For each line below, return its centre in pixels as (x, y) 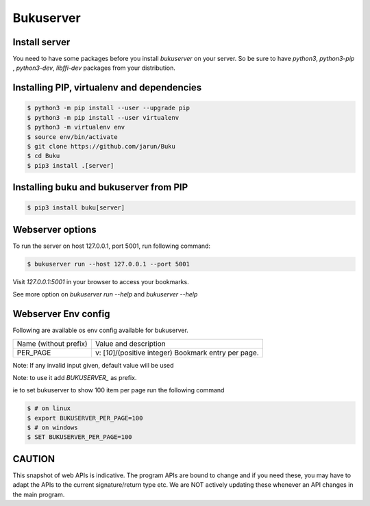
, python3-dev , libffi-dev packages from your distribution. (94, 68)
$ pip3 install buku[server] (76, 208)
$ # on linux (49, 408)
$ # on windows (52, 428)
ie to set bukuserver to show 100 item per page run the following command (119, 390)
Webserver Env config (61, 314)
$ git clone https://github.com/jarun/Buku (101, 147)
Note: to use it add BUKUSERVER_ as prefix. (75, 377)
